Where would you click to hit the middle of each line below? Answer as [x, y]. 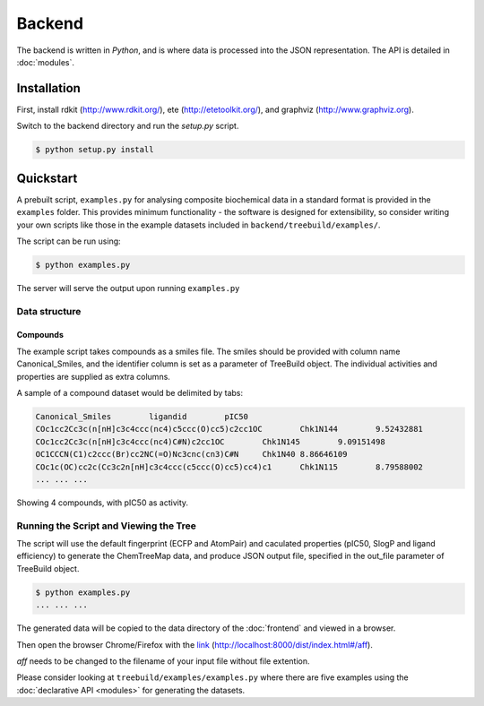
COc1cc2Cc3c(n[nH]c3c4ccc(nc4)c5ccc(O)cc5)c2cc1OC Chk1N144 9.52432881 [229, 429]
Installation [48, 88]
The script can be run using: [69, 241]
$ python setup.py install [95, 150]
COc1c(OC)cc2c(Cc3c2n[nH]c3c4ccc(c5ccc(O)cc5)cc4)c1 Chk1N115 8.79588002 [229, 467]
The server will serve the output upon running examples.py [128, 288]
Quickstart [47, 178]
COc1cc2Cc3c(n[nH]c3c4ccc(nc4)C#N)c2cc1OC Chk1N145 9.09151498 [210, 442]
